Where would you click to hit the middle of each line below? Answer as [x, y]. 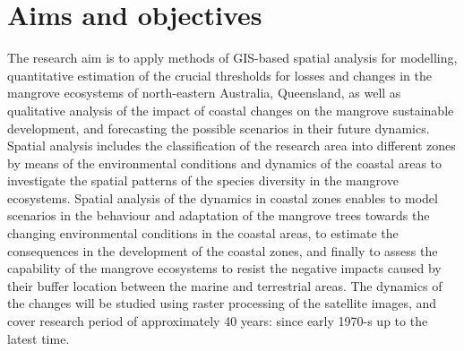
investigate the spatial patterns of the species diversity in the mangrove [203, 180]
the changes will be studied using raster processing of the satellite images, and [222, 303]
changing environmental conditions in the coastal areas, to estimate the [203, 233]
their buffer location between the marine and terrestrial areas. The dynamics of [225, 285]
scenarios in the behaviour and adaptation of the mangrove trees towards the [219, 215]
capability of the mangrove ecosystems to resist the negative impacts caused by [224, 268]
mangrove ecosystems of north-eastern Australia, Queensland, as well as [204, 93]
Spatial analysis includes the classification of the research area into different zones [232, 146]
